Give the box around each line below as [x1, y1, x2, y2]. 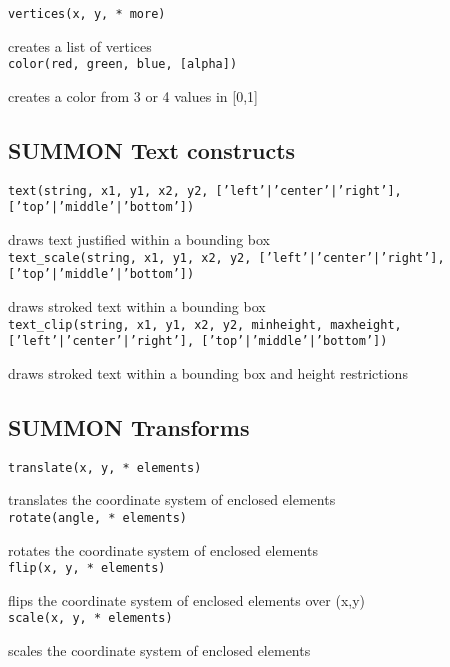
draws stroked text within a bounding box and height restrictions [8, 362, 408, 383]
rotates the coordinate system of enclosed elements [8, 539, 318, 560]
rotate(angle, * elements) [8, 510, 187, 525]
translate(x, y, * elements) [8, 460, 202, 475]
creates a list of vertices [8, 35, 152, 56]
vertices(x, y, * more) [8, 7, 166, 21]
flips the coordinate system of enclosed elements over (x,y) [8, 589, 366, 610]
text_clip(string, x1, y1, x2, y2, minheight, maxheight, [8, 317, 402, 332]
